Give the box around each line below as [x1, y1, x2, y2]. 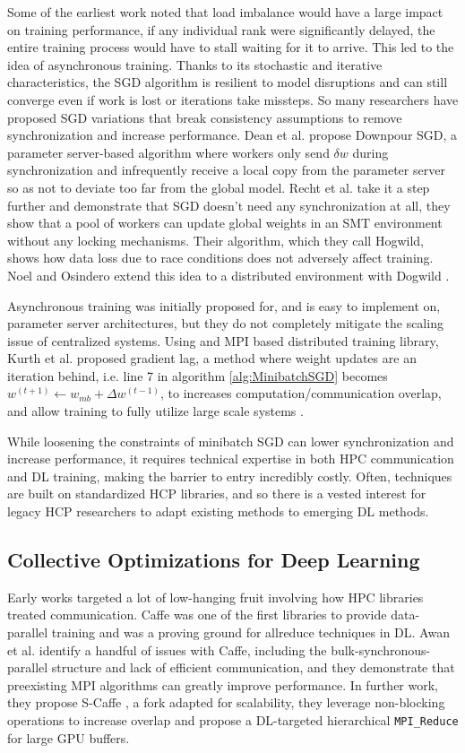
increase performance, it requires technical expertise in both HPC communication [7, 449, 454, 468]
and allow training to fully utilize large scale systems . [7, 402, 304, 420]
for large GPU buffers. [7, 728, 130, 747]
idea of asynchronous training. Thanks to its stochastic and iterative [7, 55, 383, 74]
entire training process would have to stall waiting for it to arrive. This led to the [7, 38, 454, 56]
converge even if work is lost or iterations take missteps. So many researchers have [7, 90, 459, 108]
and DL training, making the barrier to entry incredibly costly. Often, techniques [7, 466, 452, 485]
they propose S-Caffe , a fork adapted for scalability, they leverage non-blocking [7, 693, 445, 712]
